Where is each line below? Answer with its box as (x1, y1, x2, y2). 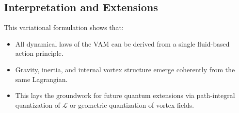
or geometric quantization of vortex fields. (70, 99, 194, 110)
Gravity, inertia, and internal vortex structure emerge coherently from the (15, 64, 235, 74)
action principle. (15, 48, 64, 58)
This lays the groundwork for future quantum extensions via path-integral (15, 90, 235, 100)
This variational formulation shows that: (4, 22, 124, 32)
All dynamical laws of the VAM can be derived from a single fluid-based (15, 38, 230, 48)
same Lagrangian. (15, 74, 68, 84)
